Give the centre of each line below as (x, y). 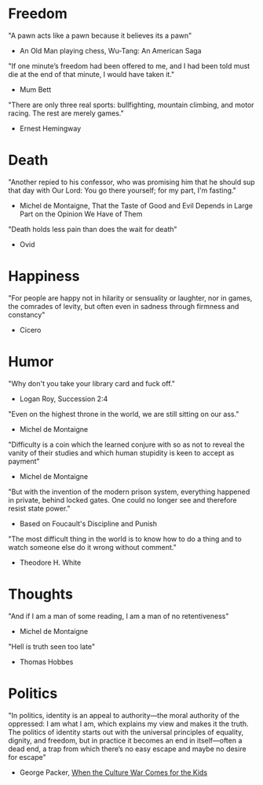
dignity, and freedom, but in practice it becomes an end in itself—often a (125, 740)
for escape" (27, 757)
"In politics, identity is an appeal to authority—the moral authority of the (124, 715)
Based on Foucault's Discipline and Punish (88, 523)
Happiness (44, 276)
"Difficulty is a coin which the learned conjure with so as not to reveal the (126, 444)
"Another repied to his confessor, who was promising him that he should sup (131, 182)
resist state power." (39, 508)
